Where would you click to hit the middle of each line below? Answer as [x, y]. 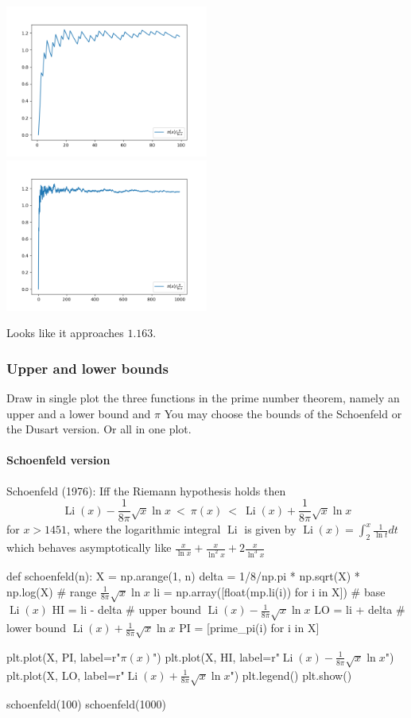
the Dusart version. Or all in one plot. [99, 429]
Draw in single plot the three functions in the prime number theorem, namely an [203, 398]
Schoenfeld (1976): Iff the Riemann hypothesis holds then [146, 490]
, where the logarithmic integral [144, 529]
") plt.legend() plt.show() [291, 675]
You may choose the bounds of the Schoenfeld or [283, 413]
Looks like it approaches [65, 333]
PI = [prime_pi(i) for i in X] [249, 628]
